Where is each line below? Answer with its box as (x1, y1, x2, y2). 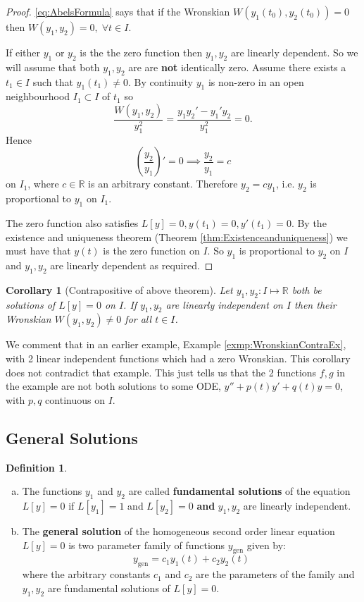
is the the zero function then (80, 45, 203, 59)
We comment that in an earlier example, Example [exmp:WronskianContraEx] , (6, 337, 346, 352)
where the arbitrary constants (22, 567, 151, 582)
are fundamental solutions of (47, 580, 170, 595)
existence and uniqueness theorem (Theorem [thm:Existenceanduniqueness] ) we (6, 229, 348, 244)
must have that (6, 243, 71, 258)
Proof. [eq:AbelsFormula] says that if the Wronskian (6, 4, 230, 18)
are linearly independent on (165, 297, 283, 312)
